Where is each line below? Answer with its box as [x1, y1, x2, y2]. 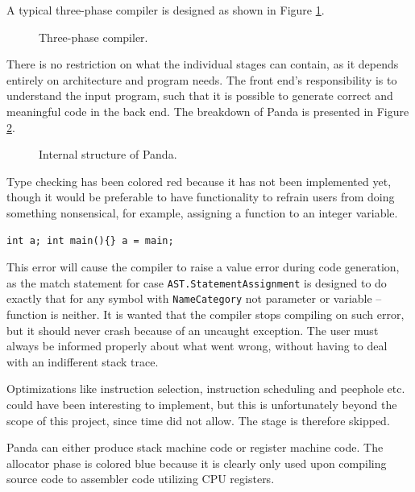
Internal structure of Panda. [39, 146, 177, 163]
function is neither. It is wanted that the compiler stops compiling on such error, [6, 306, 405, 323]
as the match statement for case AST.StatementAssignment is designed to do [6, 274, 387, 291]
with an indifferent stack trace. [6, 353, 159, 370]
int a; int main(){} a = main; [6, 234, 174, 246]
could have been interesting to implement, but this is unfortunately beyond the [6, 396, 397, 412]
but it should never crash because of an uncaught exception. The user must [6, 321, 379, 338]
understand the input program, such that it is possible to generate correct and [6, 87, 393, 104]
